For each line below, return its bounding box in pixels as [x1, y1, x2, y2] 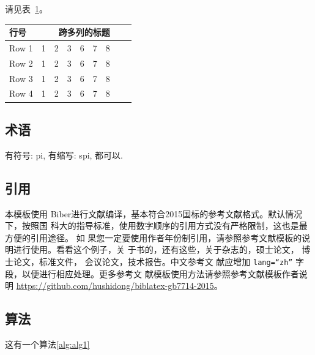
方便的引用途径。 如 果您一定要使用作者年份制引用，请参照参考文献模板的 [5, 231, 302, 244]
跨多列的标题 [58, 26, 110, 39]
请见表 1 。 [5, 2, 48, 15]
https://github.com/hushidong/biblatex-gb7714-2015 [16, 279, 214, 292]
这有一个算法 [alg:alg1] [5, 337, 90, 350]
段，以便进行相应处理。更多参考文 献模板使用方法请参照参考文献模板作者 [5, 267, 299, 280]
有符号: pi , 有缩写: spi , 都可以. [5, 148, 124, 161]
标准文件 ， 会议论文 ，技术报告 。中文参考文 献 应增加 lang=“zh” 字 [39, 255, 305, 267]
